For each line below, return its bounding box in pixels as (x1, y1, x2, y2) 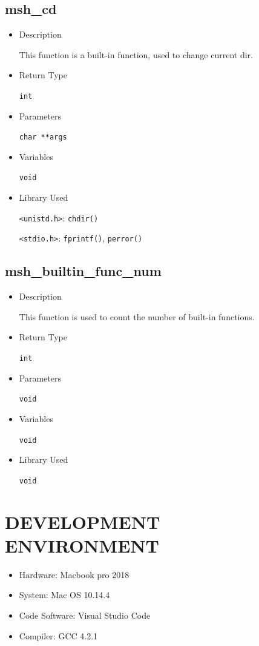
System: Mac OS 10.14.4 (19, 588, 110, 601)
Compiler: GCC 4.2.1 (19, 629, 98, 642)
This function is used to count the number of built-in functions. (19, 310, 255, 323)
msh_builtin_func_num (5, 261, 162, 280)
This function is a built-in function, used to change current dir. (19, 48, 253, 61)
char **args (19, 133, 67, 142)
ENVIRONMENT (5, 533, 159, 557)
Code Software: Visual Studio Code (19, 608, 151, 621)
